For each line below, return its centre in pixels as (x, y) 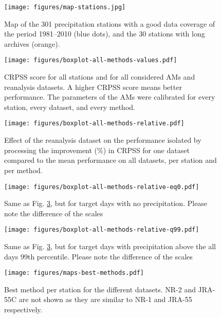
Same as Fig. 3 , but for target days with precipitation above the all (110, 246)
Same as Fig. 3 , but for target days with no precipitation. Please (106, 203)
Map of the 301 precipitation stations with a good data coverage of (110, 23)
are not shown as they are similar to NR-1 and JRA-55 (105, 299)
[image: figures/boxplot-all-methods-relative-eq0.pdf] (102, 187)
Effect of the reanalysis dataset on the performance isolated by (103, 140)
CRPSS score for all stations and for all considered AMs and (100, 77)
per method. (23, 170)
